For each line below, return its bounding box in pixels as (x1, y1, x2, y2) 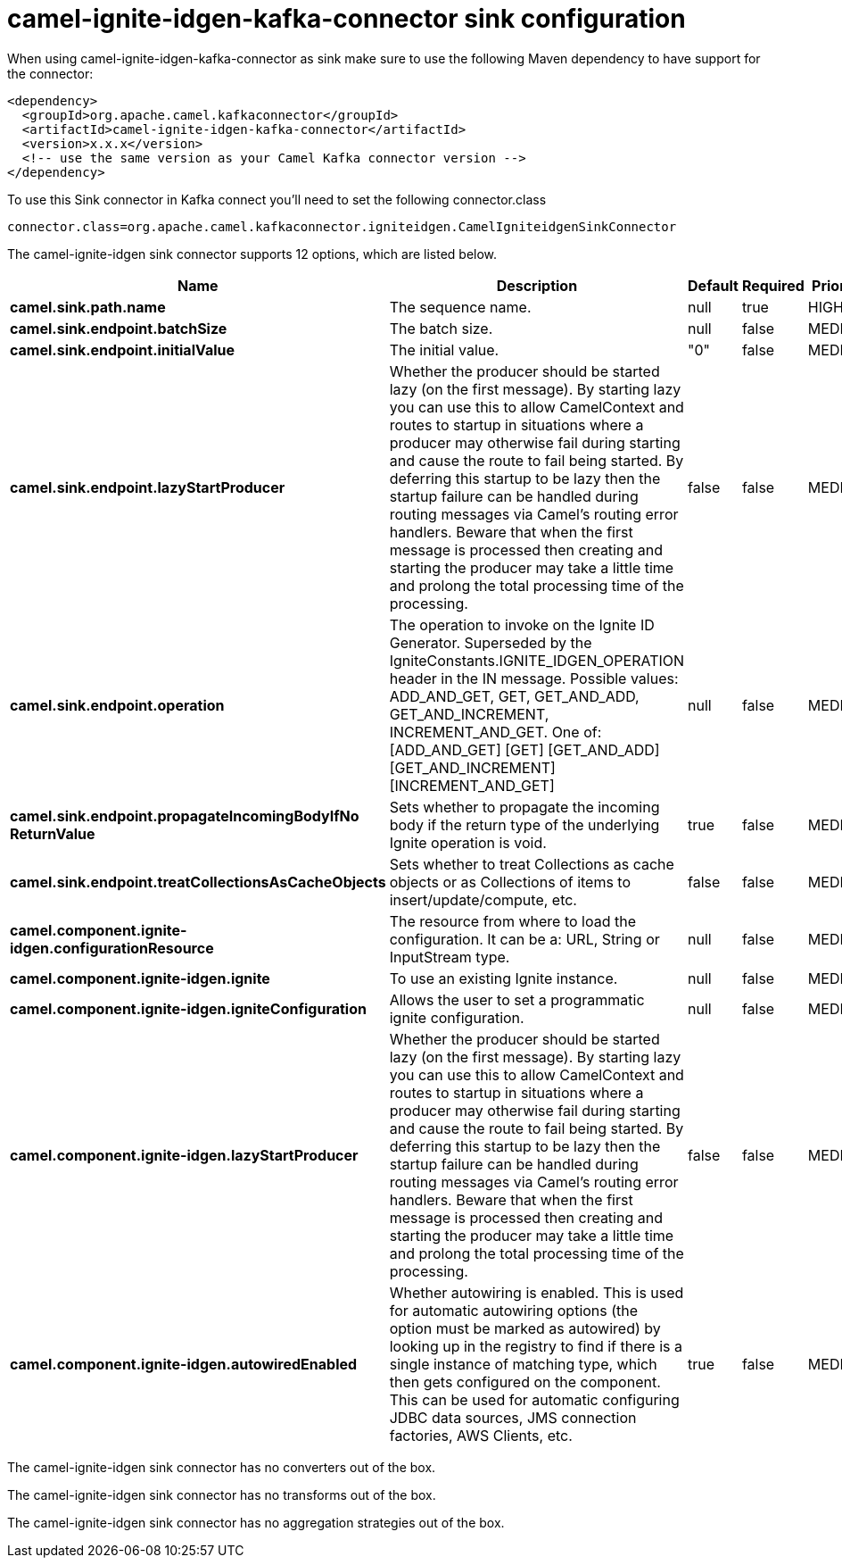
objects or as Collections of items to (389, 872, 631, 891)
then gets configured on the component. (389, 1372, 661, 1391)
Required (741, 276, 805, 295)
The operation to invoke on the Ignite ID (389, 615, 655, 634)
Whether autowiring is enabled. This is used (389, 1283, 684, 1302)
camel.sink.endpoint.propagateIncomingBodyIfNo (10, 806, 359, 825)
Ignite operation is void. (389, 833, 547, 852)
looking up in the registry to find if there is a (389, 1336, 682, 1355)
